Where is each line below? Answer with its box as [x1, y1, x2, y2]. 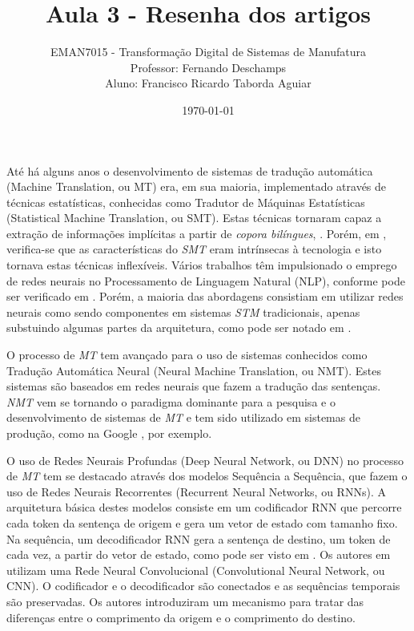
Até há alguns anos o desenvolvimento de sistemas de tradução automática [6, 162, 373, 179]
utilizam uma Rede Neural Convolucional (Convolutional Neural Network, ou [6, 561, 385, 578]
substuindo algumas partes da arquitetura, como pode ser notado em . [6, 319, 352, 336]
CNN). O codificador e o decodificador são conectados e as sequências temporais [6, 577, 400, 594]
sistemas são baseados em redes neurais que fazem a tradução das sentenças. [6, 378, 381, 394]
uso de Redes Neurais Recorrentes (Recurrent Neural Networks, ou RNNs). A [6, 483, 386, 500]
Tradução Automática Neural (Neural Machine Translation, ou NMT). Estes [6, 362, 382, 378]
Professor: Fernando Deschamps [130, 59, 287, 75]
